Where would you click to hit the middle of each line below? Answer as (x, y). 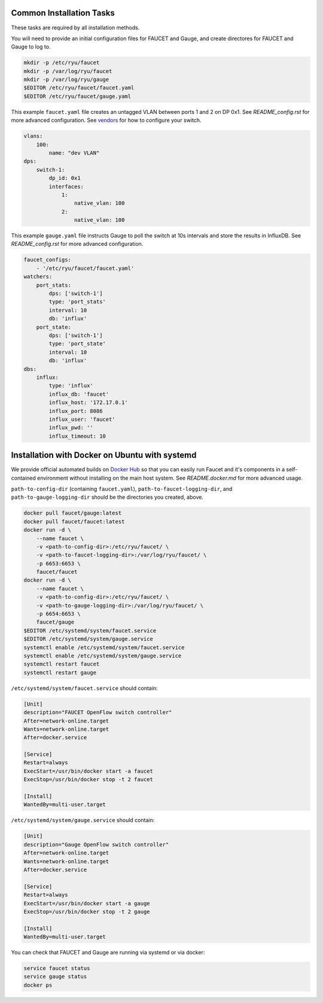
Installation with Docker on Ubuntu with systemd (104, 455)
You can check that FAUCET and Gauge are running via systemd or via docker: (108, 953)
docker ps (38, 985)
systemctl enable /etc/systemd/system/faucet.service (104, 647)
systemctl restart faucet (62, 664)
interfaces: (66, 186)
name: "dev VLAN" (74, 153)
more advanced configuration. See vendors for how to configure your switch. (106, 121)
